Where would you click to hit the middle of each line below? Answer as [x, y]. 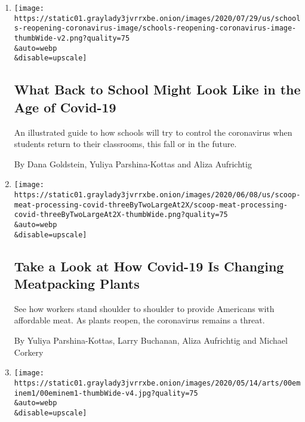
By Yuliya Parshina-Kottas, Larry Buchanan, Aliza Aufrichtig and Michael [151, 340]
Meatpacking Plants [77, 284]
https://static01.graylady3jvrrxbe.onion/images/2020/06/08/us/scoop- [157, 195]
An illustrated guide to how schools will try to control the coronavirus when [153, 132]
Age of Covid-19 [65, 107]
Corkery [29, 352]
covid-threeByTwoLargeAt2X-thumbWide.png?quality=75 [121, 215]
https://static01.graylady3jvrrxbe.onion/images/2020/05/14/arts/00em [157, 383]
